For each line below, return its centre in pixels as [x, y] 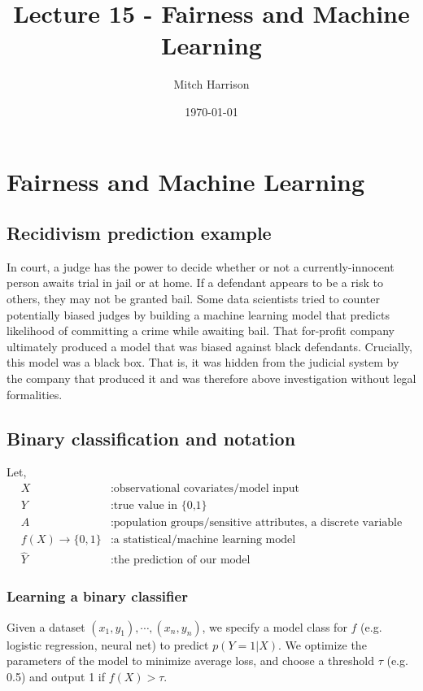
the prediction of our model [182, 561]
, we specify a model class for [275, 626]
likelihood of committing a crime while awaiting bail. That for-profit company [201, 330]
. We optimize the [322, 644]
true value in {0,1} [160, 506]
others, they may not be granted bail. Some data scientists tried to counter [193, 299]
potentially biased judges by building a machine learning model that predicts [198, 314]
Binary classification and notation [151, 438]
